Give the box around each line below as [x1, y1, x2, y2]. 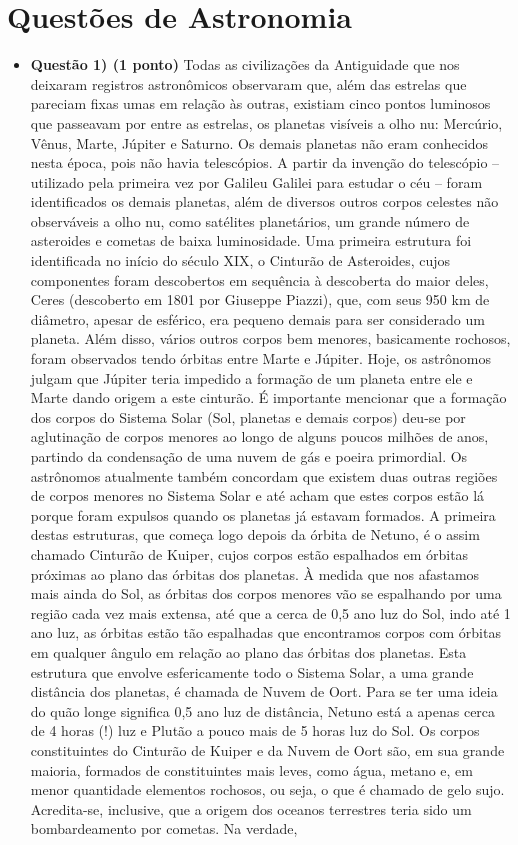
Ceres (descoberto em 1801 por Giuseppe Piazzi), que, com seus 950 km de [30, 289, 490, 310]
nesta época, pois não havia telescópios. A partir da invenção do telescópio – [30, 152, 500, 173]
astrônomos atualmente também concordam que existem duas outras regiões [30, 465, 498, 486]
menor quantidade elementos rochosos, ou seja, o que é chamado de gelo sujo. [30, 779, 505, 800]
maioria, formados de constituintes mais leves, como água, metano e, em [30, 759, 473, 780]
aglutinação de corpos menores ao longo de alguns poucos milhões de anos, [30, 426, 489, 447]
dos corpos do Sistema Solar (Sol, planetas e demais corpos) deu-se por [30, 406, 466, 427]
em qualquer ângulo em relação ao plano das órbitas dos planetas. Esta [30, 641, 467, 662]
